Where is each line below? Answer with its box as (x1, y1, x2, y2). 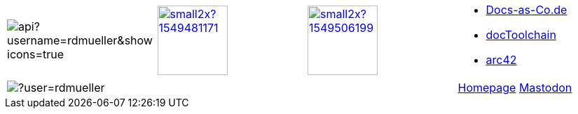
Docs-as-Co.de (486, 3, 567, 17)
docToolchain (486, 28, 556, 42)
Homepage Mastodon (457, 81, 572, 95)
